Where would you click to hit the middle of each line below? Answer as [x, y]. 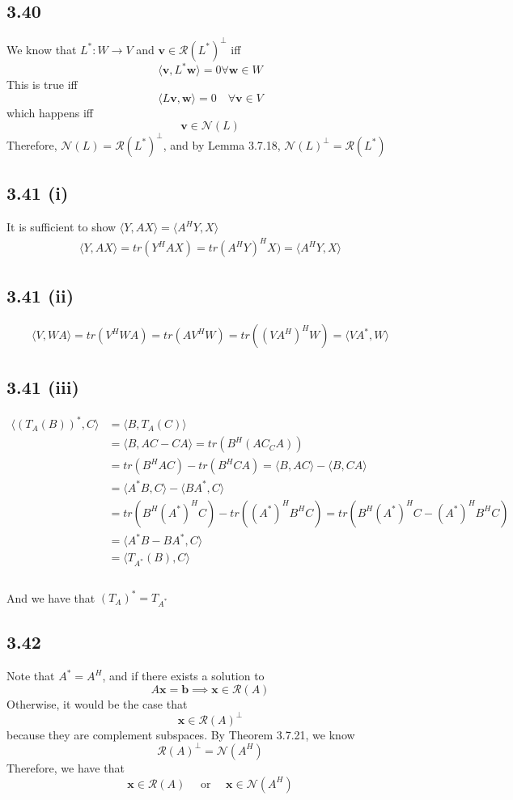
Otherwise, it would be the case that [97, 703]
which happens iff [50, 112]
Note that [31, 676]
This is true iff [42, 85]
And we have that [51, 597]
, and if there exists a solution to [183, 676]
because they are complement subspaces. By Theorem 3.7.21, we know [181, 734]
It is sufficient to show [61, 227]
